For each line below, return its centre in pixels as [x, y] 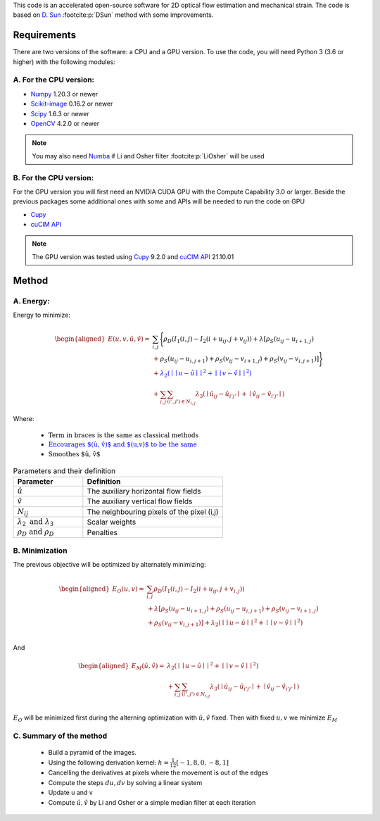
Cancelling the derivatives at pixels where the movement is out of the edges [158, 773]
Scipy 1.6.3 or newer [60, 113]
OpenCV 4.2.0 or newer [65, 124]
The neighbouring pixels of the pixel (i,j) [153, 512]
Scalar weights [112, 522]
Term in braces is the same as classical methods [123, 435]
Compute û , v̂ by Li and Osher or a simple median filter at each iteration [152, 802]
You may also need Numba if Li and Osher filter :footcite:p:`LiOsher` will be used [148, 156]
